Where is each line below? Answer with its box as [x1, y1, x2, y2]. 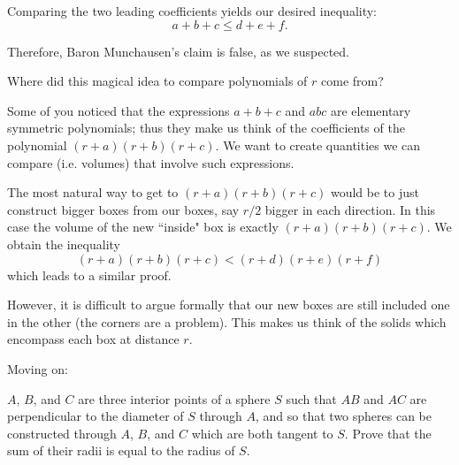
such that [286, 389, 337, 408]
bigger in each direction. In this [264, 200, 436, 218]
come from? [321, 72, 384, 90]
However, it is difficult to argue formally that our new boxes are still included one [7, 295, 450, 314]
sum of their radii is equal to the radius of [7, 441, 235, 460]
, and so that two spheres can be [256, 407, 432, 425]
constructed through [7, 423, 117, 442]
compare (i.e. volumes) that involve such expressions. [7, 153, 295, 172]
